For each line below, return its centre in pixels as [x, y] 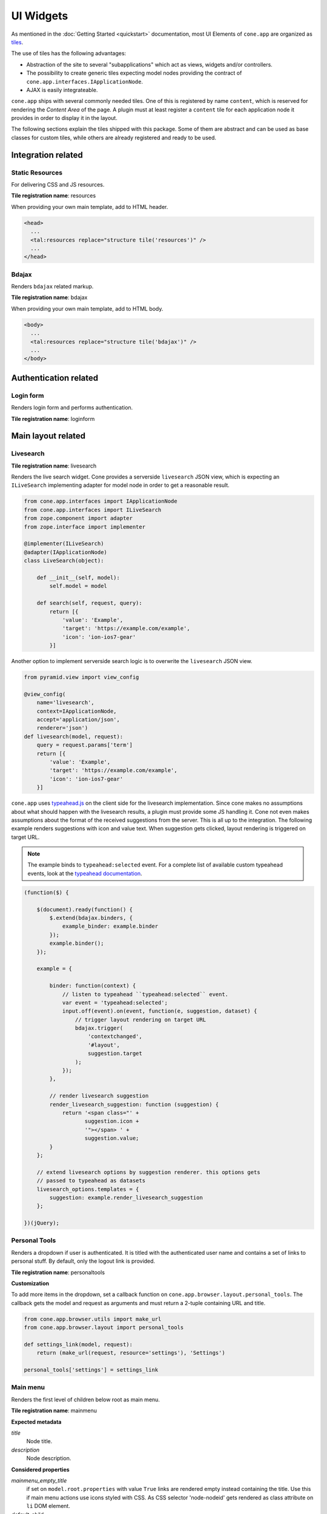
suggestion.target [115, 1053]
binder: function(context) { [93, 986]
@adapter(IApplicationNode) [65, 552]
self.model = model [78, 586]
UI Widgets [40, 16]
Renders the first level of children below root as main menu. [86, 1400]
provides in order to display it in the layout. [64, 118]
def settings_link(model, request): [78, 1344]
